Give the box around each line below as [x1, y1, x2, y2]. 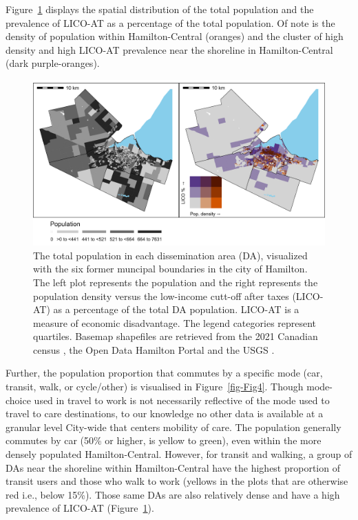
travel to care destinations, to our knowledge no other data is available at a [6, 406, 324, 421]
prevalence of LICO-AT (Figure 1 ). [6, 501, 154, 515]
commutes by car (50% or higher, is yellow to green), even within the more [6, 433, 322, 448]
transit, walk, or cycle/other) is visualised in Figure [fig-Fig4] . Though [6, 379, 304, 394]
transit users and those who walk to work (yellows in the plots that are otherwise [6, 474, 348, 488]
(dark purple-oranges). [6, 56, 100, 70]
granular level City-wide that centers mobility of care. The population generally [6, 419, 341, 434]
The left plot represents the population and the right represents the [33, 274, 318, 289]
